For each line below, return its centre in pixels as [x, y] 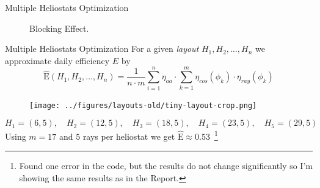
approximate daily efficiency [57, 60]
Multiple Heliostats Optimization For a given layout [102, 49]
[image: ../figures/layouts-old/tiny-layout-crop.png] [143, 105]
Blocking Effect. [59, 28]
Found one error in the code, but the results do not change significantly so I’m [166, 166]
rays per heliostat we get [129, 136]
